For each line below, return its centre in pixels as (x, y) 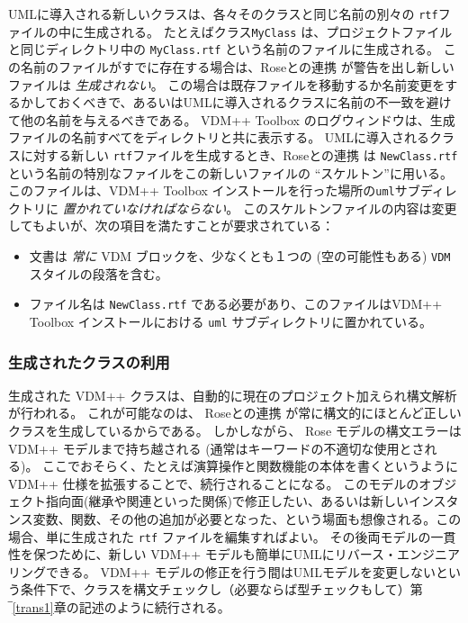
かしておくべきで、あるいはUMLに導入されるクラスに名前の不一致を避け (236, 102)
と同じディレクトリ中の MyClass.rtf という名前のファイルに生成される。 (224, 49)
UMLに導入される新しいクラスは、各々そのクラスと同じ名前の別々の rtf (223, 14)
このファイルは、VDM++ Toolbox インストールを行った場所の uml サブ (214, 190)
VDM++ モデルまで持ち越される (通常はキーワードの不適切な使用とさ (216, 448)
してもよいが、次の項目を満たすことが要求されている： (171, 226)
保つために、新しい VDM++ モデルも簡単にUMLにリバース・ (215, 554)
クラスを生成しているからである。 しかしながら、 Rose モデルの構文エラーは (235, 430)
